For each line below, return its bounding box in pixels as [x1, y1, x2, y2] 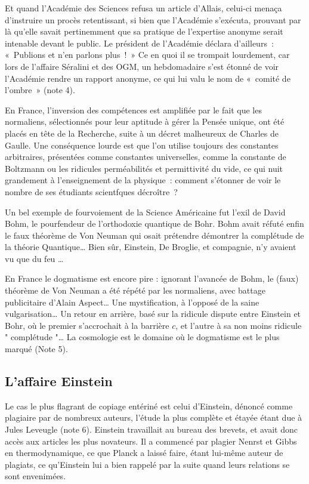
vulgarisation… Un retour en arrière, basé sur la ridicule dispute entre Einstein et [5, 307, 301, 320]
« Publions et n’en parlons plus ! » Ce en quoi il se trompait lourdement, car [5, 48, 290, 61]
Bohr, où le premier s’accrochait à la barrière [5, 319, 169, 331]
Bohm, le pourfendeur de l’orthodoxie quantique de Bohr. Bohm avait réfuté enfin [5, 217, 304, 230]
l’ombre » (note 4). [5, 84, 75, 96]
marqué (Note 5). [5, 343, 68, 355]
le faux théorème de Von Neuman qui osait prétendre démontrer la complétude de [5, 229, 304, 241]
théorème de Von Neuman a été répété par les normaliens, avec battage [5, 284, 265, 297]
